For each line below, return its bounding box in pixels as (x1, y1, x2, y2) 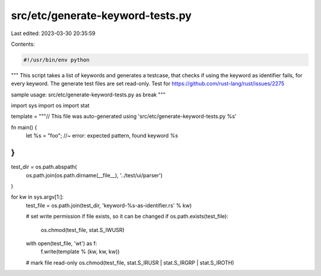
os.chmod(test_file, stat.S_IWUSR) (40, 226, 125, 233)
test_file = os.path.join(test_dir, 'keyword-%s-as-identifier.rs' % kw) (26, 202, 192, 209)
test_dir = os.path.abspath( (11, 164, 77, 171)
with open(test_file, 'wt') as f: (26, 240, 97, 247)
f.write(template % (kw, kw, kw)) (40, 248, 120, 255)
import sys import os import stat (11, 102, 90, 109)
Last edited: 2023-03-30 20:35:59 (11, 30, 96, 37)
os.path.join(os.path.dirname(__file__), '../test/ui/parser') (26, 171, 163, 178)
